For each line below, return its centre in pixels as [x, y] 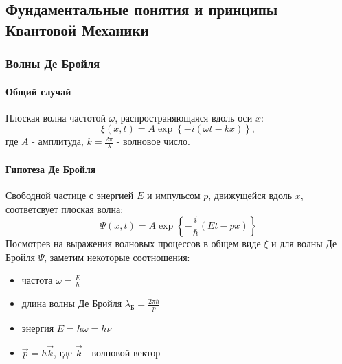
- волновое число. [153, 141]
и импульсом [173, 195]
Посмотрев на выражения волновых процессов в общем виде [133, 243]
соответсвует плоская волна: [65, 208]
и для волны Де [304, 243]
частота [37, 280]
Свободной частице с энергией [70, 195]
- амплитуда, [58, 141]
